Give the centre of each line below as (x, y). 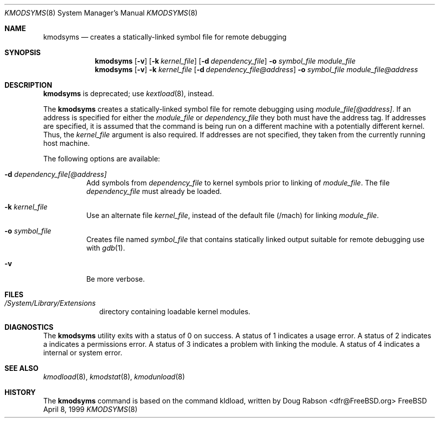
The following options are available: (102, 159)
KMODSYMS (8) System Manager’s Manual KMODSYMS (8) (101, 13)
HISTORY (20, 392)
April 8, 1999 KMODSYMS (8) (90, 409)
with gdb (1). (106, 248)
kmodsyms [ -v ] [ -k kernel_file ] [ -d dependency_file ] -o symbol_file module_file (225, 61)
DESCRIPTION (29, 85)
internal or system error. (83, 353)
